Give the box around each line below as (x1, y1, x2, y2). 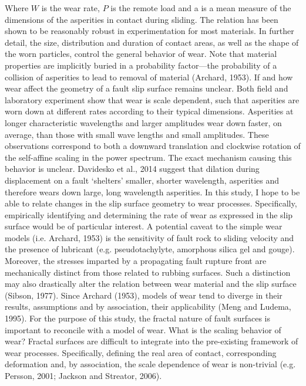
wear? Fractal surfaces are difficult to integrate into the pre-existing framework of (5, 335, 298, 347)
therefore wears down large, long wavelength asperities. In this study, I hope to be (5, 185, 300, 198)
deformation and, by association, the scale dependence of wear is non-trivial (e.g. (5, 358, 296, 370)
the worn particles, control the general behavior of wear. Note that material (5, 48, 277, 60)
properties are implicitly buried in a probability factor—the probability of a (5, 59, 277, 71)
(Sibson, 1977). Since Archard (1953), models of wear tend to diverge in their (5, 289, 283, 301)
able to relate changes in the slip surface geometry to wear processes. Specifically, (5, 197, 297, 209)
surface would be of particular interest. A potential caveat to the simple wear (5, 220, 283, 232)
